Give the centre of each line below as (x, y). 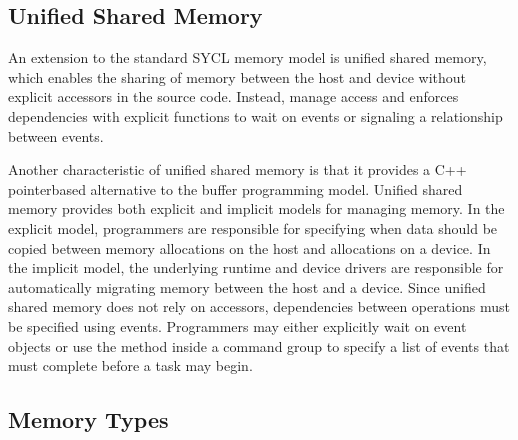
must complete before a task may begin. (130, 365)
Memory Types (88, 419)
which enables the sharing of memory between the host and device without (237, 76)
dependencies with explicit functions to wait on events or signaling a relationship (255, 115)
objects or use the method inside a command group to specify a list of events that (259, 345)
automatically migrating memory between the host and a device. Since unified (247, 286)
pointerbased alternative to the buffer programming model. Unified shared (235, 188)
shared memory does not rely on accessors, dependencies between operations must (259, 306)
